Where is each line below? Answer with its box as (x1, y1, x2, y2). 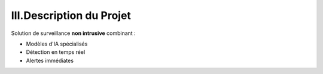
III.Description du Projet (11, 9, 132, 22)
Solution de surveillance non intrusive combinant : (11, 30, 136, 37)
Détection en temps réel (26, 49, 86, 56)
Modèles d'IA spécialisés (26, 40, 88, 47)
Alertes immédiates (26, 57, 74, 64)
